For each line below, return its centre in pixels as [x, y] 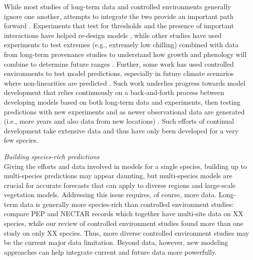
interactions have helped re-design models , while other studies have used [113, 35]
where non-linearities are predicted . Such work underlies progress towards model [125, 83]
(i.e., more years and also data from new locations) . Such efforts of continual [119, 121]
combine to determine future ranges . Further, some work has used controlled [119, 64]
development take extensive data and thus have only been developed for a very [121, 130]
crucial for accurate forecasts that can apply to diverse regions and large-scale [120, 185]
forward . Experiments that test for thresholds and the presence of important [119, 26]
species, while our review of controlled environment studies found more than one [124, 223]
